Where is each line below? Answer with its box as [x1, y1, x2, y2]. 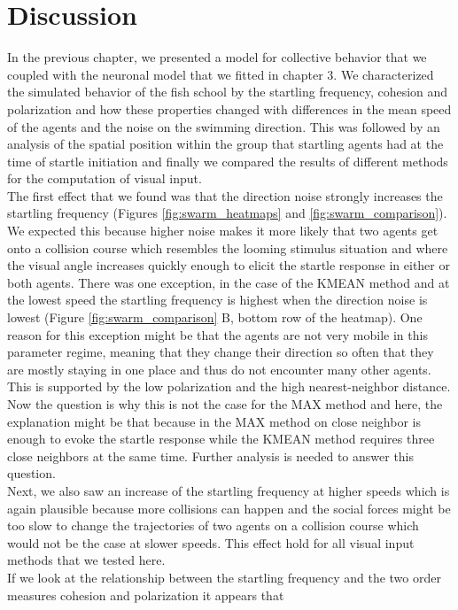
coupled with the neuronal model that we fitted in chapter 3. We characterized [7, 65, 434, 83]
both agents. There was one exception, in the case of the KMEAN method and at [7, 273, 450, 291]
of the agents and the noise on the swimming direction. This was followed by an [7, 117, 440, 135]
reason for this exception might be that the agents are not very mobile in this [7, 325, 428, 344]
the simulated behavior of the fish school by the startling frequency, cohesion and [7, 82, 448, 101]
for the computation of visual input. [7, 169, 202, 188]
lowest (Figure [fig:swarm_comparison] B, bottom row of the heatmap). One [7, 308, 423, 327]
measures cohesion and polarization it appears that [7, 585, 284, 604]
